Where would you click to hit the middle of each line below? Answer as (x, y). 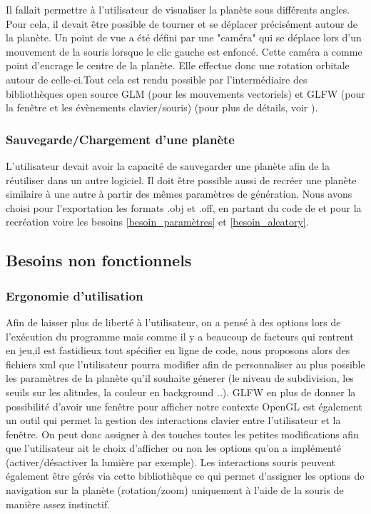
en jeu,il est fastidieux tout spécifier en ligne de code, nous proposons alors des (178, 350)
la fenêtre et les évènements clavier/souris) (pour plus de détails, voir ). (162, 107)
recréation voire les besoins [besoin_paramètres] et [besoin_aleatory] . (157, 222)
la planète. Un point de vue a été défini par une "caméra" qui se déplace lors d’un (184, 37)
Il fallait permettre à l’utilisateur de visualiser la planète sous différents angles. (178, 9)
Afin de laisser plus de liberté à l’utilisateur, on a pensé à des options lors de (173, 322)
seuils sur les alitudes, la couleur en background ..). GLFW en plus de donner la (181, 392)
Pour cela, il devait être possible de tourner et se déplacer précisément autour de (182, 23)
